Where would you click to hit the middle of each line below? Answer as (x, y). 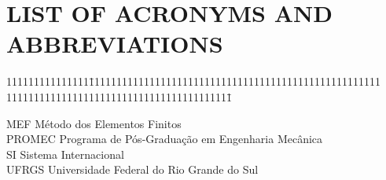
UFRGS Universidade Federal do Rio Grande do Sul (132, 169)
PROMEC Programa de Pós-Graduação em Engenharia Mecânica (165, 139)
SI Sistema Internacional (65, 154)
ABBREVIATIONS (115, 44)
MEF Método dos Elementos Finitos (94, 123)
